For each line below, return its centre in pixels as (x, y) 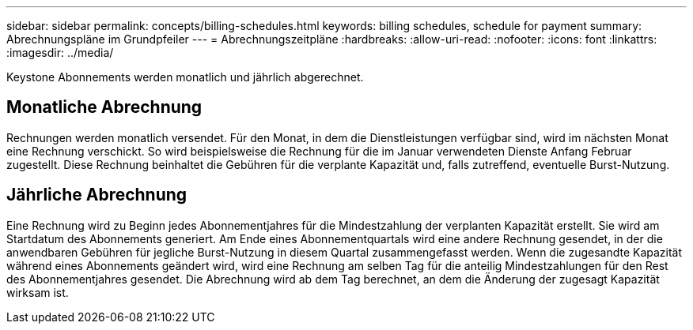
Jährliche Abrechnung (97, 195)
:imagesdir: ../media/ (60, 52)
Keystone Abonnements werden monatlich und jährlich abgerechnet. (185, 77)
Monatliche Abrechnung (104, 107)
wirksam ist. (38, 292)
